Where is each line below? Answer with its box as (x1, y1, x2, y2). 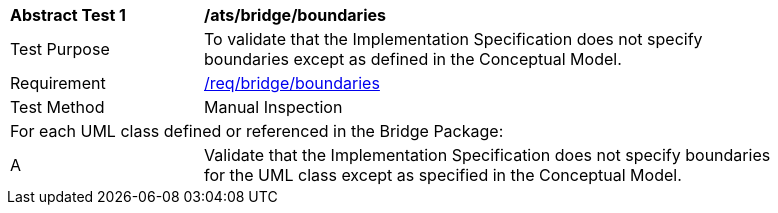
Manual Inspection (204, 97, 343, 117)
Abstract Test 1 (10, 5, 126, 25)
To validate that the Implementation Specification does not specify (204, 29, 703, 49)
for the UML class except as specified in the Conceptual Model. (204, 165, 682, 185)
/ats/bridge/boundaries (204, 5, 386, 25)
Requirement (10, 73, 106, 93)
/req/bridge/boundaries (204, 73, 380, 93)
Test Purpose (10, 39, 110, 59)
